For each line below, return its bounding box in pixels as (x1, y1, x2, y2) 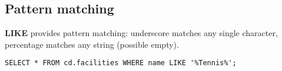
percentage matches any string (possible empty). (5, 38, 179, 50)
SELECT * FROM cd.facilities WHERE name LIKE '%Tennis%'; (5, 59, 237, 68)
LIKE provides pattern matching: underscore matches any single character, (5, 27, 278, 39)
